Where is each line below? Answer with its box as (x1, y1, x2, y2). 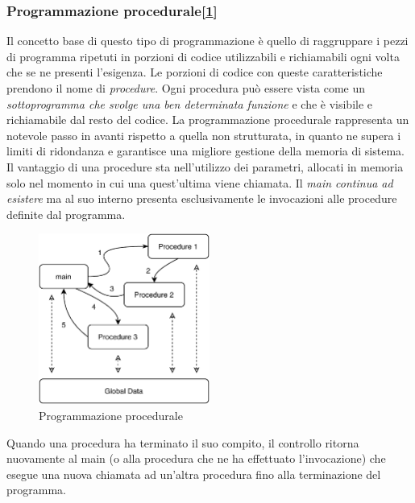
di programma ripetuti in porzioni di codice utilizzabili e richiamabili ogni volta (6, 47, 400, 64)
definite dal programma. (6, 205, 126, 222)
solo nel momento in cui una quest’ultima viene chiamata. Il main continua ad (6, 174, 393, 191)
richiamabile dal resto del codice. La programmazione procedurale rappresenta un (6, 111, 409, 128)
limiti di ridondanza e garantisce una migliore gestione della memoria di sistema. (6, 142, 405, 159)
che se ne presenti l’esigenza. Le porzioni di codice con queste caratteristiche (6, 64, 383, 80)
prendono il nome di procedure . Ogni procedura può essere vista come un (6, 80, 366, 96)
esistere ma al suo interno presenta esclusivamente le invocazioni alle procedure (6, 190, 397, 207)
